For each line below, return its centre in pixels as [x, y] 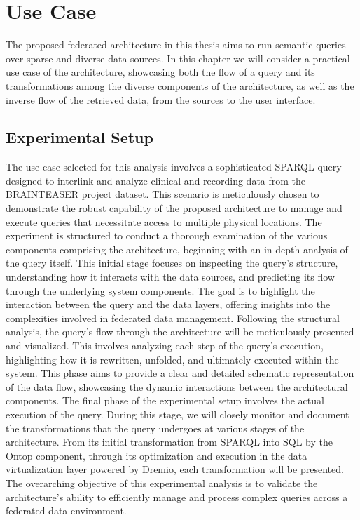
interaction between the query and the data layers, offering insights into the [168, 304]
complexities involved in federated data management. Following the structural [173, 318]
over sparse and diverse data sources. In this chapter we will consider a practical [178, 58]
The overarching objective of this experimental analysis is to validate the [162, 482]
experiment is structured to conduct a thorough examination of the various [167, 235]
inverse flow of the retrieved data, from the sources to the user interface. [161, 99]
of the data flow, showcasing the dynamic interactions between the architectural [177, 386]
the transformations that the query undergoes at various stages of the [155, 428]
